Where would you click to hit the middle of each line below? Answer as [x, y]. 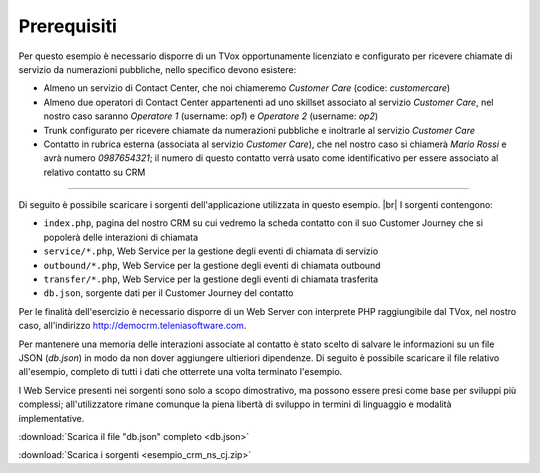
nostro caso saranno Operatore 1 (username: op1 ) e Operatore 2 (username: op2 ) [211, 116]
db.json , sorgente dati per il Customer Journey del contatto [168, 293]
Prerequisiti [67, 26]
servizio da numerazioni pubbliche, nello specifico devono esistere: [157, 69]
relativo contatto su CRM [94, 172]
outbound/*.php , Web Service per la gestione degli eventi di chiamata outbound [212, 265]
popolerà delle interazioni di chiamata [121, 237]
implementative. [51, 418]
